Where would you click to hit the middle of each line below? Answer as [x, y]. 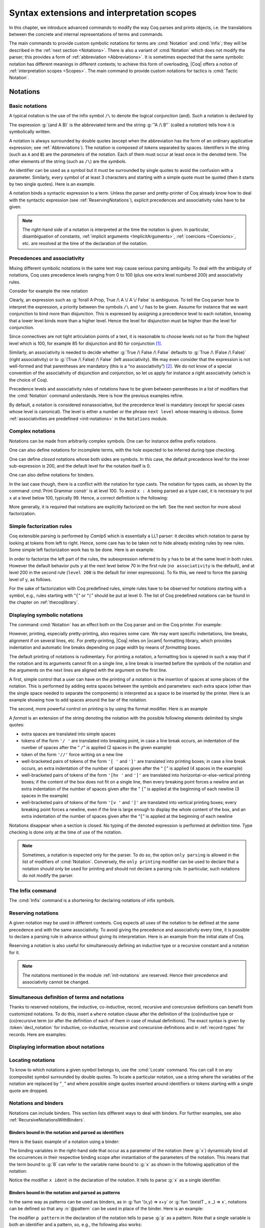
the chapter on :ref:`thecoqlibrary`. [44, 602]
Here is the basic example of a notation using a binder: [64, 1142]
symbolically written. [30, 132]
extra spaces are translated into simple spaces [68, 734]
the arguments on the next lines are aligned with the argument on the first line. [88, 670]
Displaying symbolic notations [46, 615]
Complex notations [32, 431]
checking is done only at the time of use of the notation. [66, 832]
